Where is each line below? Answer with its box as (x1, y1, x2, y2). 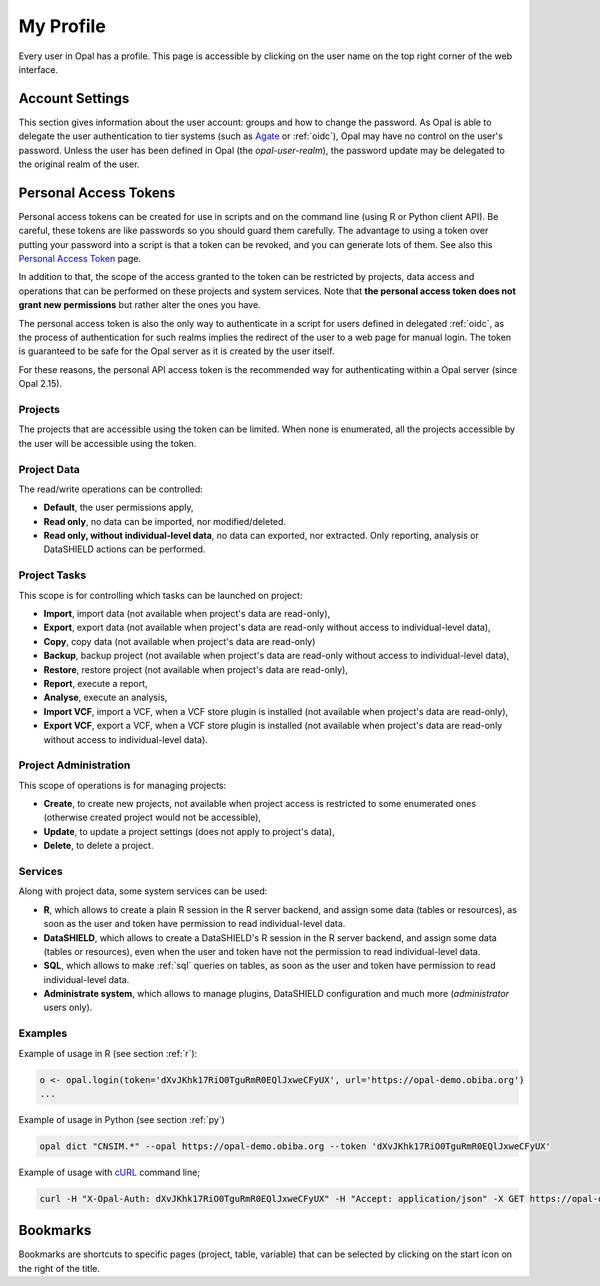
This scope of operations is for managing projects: (18, 779, 227, 791)
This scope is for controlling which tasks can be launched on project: (18, 589, 303, 601)
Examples (18, 1026, 68, 1040)
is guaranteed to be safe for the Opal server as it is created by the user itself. (18, 345, 335, 357)
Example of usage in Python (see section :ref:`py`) (18, 1113, 225, 1125)
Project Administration (18, 758, 131, 772)
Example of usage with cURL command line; (18, 1166, 200, 1178)
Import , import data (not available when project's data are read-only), (43, 607, 331, 619)
